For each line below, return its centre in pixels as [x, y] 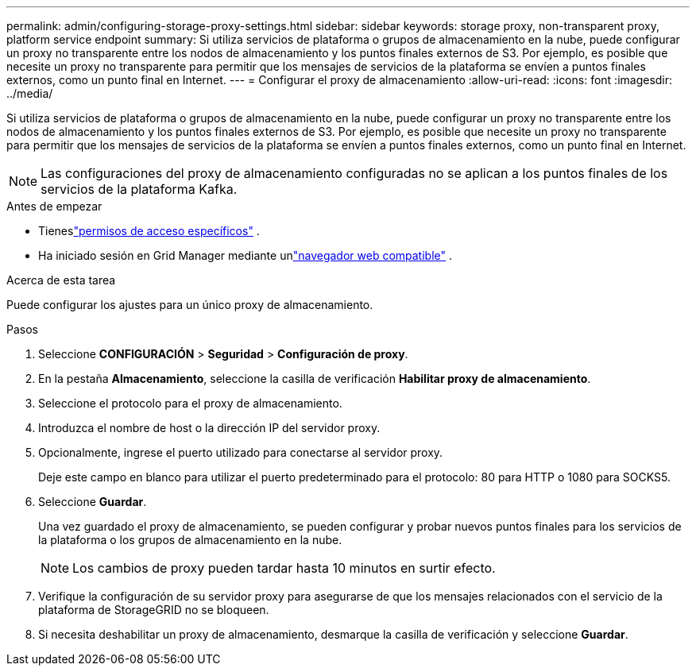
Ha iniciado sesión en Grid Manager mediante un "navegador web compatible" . [246, 255]
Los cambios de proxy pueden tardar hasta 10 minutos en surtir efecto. [284, 568]
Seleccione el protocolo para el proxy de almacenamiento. [190, 403]
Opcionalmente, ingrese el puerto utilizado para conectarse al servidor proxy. [241, 452]
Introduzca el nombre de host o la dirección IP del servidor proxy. [209, 428]
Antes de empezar [54, 206]
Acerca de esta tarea [61, 280]
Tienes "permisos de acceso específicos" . [149, 231]
